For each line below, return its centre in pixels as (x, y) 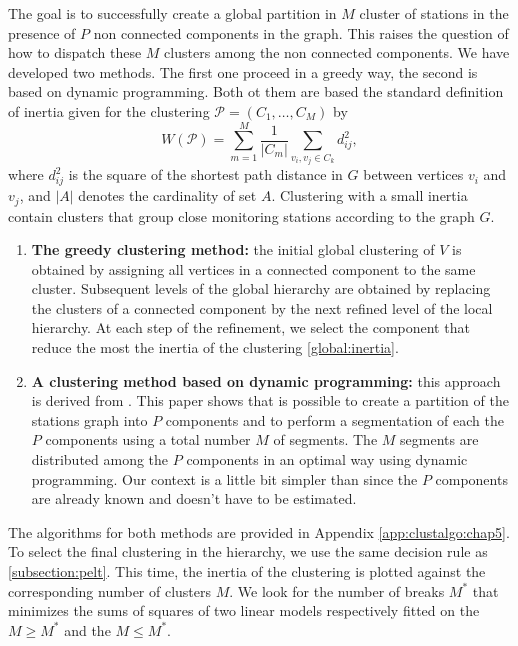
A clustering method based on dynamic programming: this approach (266, 380)
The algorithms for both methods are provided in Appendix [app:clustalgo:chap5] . (259, 531)
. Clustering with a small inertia (369, 195)
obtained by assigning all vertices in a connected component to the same (253, 268)
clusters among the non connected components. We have (337, 52)
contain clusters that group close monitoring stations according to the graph (241, 215)
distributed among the (100, 459)
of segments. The (325, 439)
